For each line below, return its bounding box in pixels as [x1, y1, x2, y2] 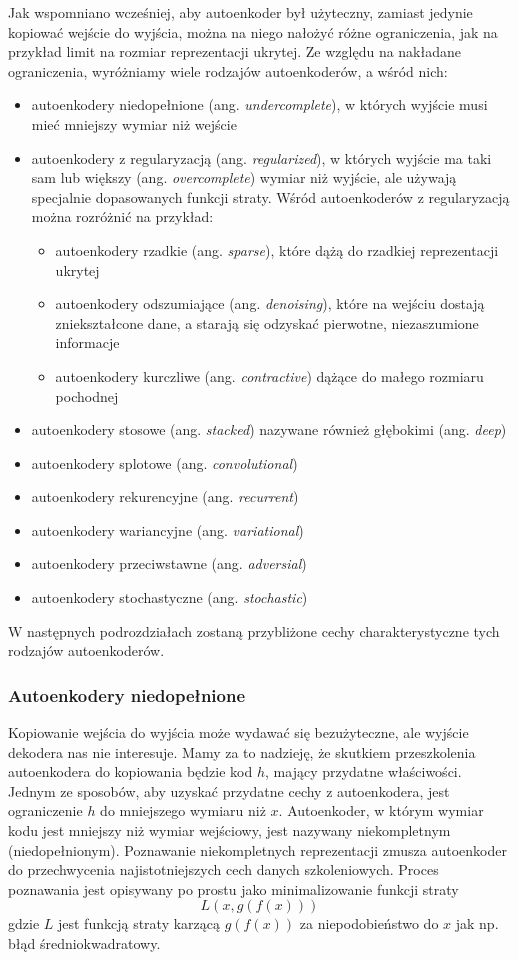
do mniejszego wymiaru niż [100, 800, 266, 821]
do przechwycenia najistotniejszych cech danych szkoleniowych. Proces [8, 859, 439, 880]
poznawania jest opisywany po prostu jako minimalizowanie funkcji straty [8, 878, 459, 899]
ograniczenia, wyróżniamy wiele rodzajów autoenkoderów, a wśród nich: [8, 60, 448, 81]
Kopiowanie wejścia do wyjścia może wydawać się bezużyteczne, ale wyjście [8, 722, 469, 743]
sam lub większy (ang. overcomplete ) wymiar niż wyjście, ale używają [31, 167, 457, 188]
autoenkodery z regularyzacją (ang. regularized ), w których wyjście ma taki [31, 147, 492, 168]
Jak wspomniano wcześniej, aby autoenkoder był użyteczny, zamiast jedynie [8, 2, 473, 22]
